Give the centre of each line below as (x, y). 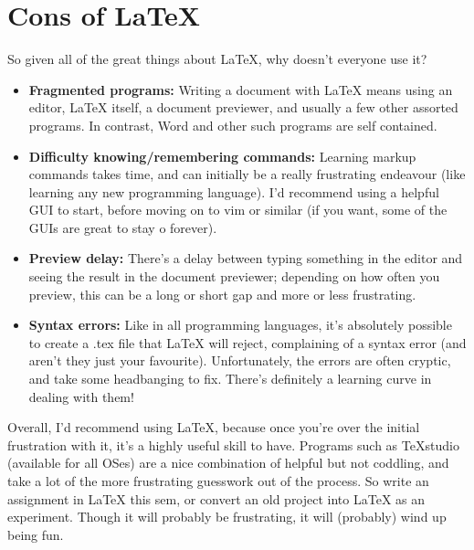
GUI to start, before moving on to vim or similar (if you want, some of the (238, 210)
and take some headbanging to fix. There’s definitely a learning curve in (230, 379)
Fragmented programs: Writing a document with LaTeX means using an (241, 89)
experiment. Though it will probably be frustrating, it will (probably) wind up (227, 517)
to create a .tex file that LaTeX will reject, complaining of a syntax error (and (248, 342)
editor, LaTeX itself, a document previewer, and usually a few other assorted (243, 107)
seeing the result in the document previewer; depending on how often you (234, 276)
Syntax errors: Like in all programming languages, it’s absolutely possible (240, 325)
